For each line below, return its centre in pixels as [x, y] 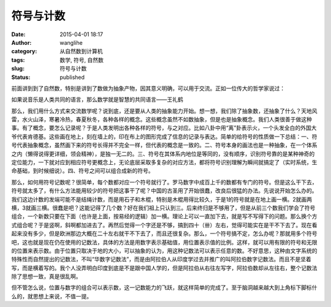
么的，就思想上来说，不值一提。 [51, 296]
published [72, 77]
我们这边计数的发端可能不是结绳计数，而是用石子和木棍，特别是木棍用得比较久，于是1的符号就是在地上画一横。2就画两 [162, 199]
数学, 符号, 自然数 [82, 60]
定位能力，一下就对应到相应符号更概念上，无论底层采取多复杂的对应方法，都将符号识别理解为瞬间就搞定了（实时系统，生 [164, 162]
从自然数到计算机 [81, 51]
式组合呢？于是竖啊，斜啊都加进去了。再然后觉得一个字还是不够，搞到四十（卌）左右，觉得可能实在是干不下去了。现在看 [164, 225]
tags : [18, 60]
